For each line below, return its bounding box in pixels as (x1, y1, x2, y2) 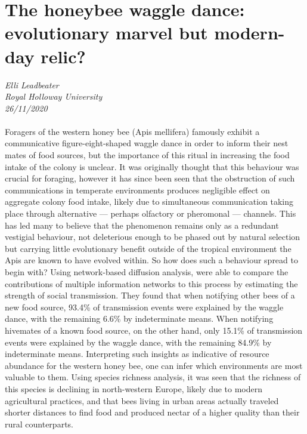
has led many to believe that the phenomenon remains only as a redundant (5, 218, 279, 231)
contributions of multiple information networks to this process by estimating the (5, 277, 298, 290)
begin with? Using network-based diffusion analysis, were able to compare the (5, 266, 289, 278)
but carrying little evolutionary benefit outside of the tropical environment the (5, 242, 292, 254)
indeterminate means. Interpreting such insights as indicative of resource (5, 347, 269, 360)
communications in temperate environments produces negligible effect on (5, 183, 270, 196)
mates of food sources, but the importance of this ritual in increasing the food (5, 149, 290, 161)
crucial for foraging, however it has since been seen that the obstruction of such (5, 172, 295, 184)
